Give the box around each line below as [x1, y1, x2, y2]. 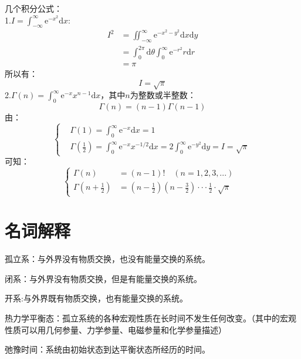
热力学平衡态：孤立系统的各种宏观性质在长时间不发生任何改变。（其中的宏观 [5, 312, 296, 324]
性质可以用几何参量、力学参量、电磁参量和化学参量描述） [5, 323, 226, 335]
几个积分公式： [5, 2, 62, 14]
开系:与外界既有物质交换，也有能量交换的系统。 [5, 292, 188, 304]
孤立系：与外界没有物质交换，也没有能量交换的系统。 [5, 253, 210, 265]
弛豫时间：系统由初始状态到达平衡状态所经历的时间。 [5, 343, 210, 355]
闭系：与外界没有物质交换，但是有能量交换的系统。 [5, 272, 202, 284]
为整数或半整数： [130, 89, 196, 101]
